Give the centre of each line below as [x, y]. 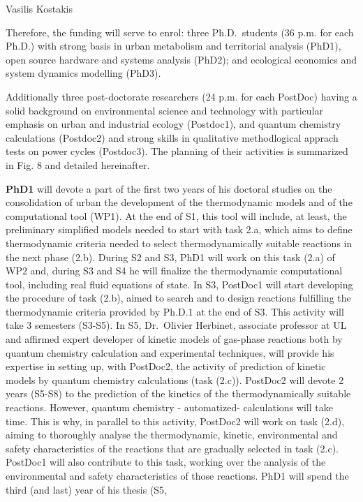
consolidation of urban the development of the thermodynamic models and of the [179, 202]
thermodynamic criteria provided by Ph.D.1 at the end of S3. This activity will [175, 311]
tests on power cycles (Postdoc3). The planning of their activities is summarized [177, 151]
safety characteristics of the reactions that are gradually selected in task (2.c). [172, 448]
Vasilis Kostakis [39, 8]
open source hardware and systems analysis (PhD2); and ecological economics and [181, 59]
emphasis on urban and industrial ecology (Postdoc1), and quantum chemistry [173, 124]
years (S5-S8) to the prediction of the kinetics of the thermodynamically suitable [178, 393]
